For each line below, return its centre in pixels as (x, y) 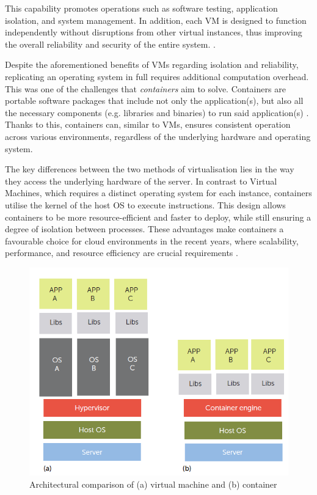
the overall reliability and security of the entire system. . (110, 44)
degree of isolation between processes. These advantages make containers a (144, 229)
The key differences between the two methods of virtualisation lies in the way (150, 169)
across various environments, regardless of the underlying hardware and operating (158, 136)
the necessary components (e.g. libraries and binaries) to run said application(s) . (157, 112)
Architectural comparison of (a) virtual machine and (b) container (153, 484)
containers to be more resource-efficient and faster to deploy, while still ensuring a (158, 217)
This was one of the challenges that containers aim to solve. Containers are (145, 88)
